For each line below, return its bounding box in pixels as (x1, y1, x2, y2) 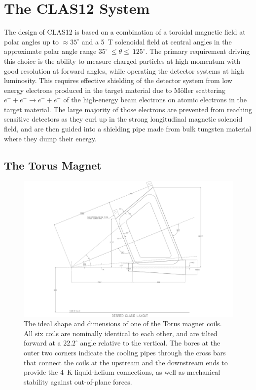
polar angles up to (4, 36, 59, 46)
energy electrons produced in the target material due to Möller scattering (4, 85, 225, 95)
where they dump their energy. (4, 133, 97, 143)
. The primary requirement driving (145, 46, 250, 56)
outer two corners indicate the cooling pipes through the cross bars (24, 347, 226, 357)
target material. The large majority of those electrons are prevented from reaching (4, 104, 252, 114)
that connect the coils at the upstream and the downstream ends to (24, 357, 228, 367)
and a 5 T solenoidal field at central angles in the (81, 36, 232, 46)
